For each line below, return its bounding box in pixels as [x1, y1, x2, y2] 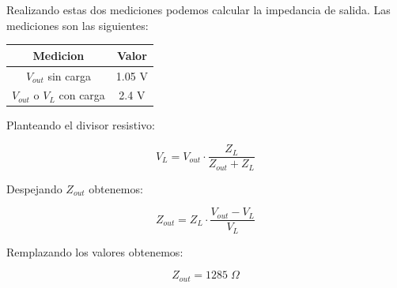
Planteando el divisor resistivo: [6, 117, 155, 133]
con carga [59, 87, 105, 103]
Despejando [6, 180, 62, 196]
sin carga [47, 67, 91, 84]
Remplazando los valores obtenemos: [6, 243, 183, 260]
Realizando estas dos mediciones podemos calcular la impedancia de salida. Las [6, 2, 391, 17]
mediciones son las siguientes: [6, 17, 149, 33]
